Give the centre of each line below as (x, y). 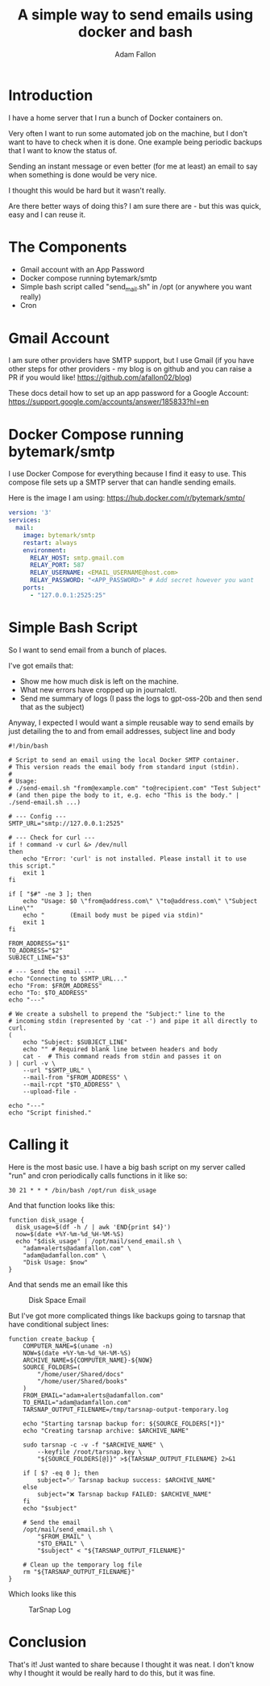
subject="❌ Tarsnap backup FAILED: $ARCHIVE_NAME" (125, 1494)
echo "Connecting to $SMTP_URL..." (68, 978)
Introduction (51, 95)
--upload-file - (50, 1091)
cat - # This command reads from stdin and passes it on (122, 1056)
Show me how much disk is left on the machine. (99, 681)
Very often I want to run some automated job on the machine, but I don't (128, 133)
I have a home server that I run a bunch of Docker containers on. (116, 118)
